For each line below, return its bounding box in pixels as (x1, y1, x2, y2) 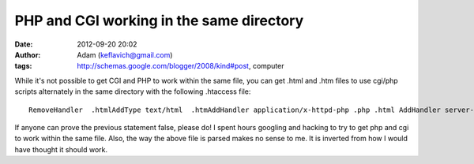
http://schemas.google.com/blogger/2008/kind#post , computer (77, 61, 284, 71)
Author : (14, 50, 41, 59)
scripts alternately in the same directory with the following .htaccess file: (14, 87, 251, 96)
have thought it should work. (14, 144, 108, 154)
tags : (14, 61, 32, 71)
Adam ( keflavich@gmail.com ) (77, 50, 173, 59)
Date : (14, 39, 33, 49)
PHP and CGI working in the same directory (14, 12, 304, 29)
